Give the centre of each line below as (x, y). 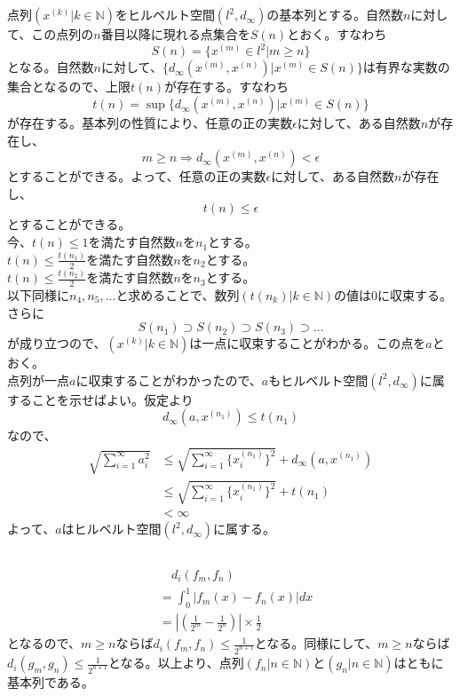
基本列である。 (51, 682)
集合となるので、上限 (69, 87)
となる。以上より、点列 (176, 663)
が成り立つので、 (57, 343)
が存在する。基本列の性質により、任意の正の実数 (150, 123)
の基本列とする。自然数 (335, 15)
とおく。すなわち (337, 34)
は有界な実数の (406, 67)
